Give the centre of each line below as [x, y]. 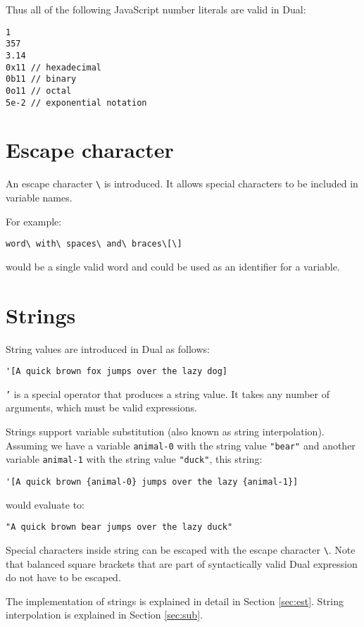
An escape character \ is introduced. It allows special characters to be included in [182, 184]
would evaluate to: [45, 504]
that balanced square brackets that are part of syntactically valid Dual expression [182, 563]
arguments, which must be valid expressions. [101, 408]
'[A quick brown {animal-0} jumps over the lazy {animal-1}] [152, 482]
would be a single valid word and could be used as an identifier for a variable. [173, 266]
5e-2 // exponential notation [76, 103]
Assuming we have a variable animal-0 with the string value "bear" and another [181, 445]
